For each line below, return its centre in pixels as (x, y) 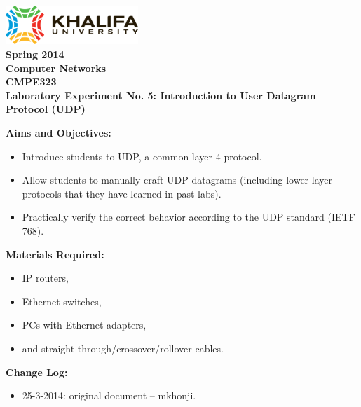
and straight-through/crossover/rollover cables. (123, 348)
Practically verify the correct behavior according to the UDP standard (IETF (189, 217)
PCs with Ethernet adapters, (84, 325)
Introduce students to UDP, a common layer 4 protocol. (142, 156)
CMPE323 (31, 82)
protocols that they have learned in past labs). (122, 193)
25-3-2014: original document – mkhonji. (109, 395)
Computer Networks (56, 68)
